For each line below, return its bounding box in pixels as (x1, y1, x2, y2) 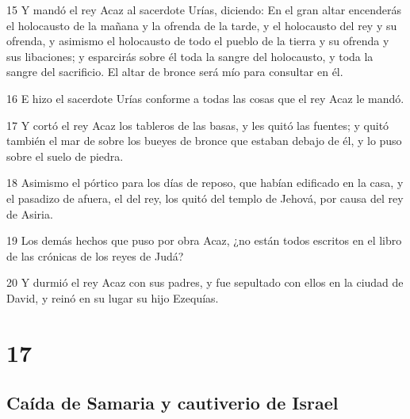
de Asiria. (6, 205, 53, 222)
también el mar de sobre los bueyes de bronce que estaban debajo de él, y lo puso (6, 132, 402, 149)
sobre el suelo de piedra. (6, 147, 124, 164)
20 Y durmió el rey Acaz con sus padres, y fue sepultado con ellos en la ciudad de (6, 274, 404, 291)
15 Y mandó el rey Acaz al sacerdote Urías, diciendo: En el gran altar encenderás (6, 2, 402, 17)
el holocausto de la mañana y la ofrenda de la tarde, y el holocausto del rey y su (6, 17, 397, 33)
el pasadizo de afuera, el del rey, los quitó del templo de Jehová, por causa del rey (6, 189, 404, 206)
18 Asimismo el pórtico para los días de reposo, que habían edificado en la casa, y (6, 174, 404, 191)
